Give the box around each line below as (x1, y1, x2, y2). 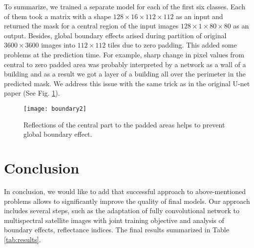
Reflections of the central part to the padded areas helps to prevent (23, 119, 225, 129)
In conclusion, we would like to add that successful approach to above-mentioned (4, 186, 246, 196)
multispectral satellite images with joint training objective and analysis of (4, 215, 224, 225)
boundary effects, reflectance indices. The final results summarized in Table (4, 224, 229, 235)
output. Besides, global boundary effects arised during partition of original (4, 30, 227, 40)
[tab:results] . (4, 234, 41, 244)
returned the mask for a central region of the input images (4, 21, 179, 31)
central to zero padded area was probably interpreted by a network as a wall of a (4, 59, 246, 69)
